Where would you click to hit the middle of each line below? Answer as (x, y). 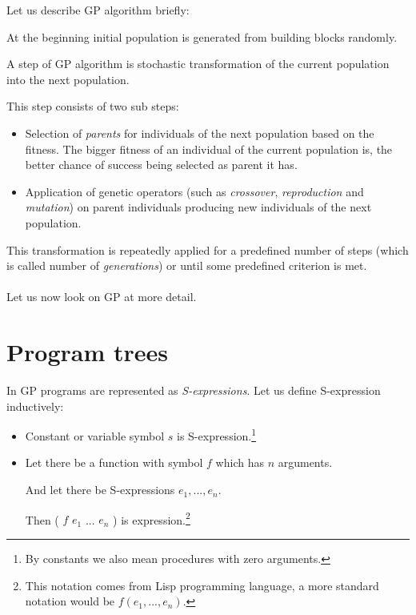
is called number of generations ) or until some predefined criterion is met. (187, 265)
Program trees (87, 352)
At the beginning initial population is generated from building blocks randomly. (202, 36)
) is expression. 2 (152, 518)
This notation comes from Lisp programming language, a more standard (202, 585)
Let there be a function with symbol (114, 462)
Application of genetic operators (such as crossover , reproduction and (194, 191)
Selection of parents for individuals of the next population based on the (200, 133)
